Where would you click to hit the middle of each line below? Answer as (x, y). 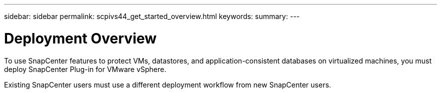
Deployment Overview (81, 38)
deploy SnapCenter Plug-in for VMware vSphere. (85, 69)
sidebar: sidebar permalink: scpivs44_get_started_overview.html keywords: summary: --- (152, 16)
